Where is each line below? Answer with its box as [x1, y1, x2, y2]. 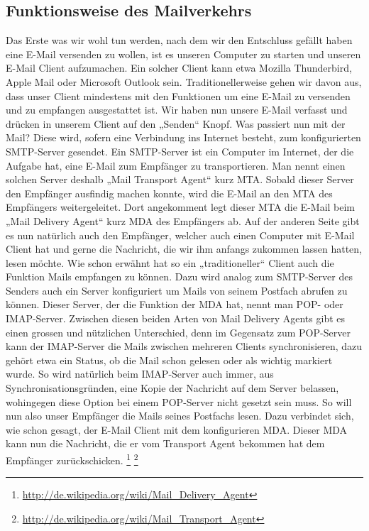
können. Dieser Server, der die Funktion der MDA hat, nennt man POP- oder [6, 297, 343, 312]
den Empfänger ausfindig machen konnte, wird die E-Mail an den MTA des [6, 185, 333, 200]
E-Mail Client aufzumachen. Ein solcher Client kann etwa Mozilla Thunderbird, [6, 60, 352, 75]
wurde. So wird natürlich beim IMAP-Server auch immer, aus [6, 366, 274, 381]
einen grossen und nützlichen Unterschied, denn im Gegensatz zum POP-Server [6, 324, 351, 339]
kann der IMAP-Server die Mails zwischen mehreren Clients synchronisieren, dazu [6, 339, 363, 354]
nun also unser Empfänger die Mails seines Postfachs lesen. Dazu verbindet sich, [6, 408, 354, 423]
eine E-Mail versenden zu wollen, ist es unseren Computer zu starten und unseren [6, 46, 361, 61]
